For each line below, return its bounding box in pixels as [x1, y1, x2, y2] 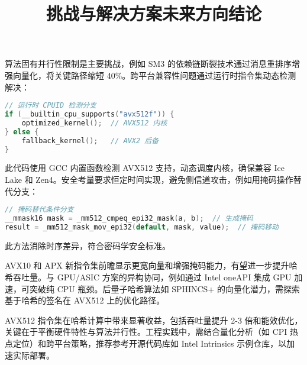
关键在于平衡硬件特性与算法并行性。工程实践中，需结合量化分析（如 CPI [5, 325, 287, 338]
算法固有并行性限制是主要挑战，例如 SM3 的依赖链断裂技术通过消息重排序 [5, 57, 292, 70]
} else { [5, 127, 39, 136]
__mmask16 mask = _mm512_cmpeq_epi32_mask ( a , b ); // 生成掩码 [5, 214, 253, 223]
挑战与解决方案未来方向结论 [46, 1, 261, 25]
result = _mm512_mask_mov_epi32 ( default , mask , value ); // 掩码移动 [5, 222, 279, 231]
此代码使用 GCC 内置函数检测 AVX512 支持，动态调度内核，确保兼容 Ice [5, 161, 285, 174]
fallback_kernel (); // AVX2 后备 [21, 136, 159, 145]
